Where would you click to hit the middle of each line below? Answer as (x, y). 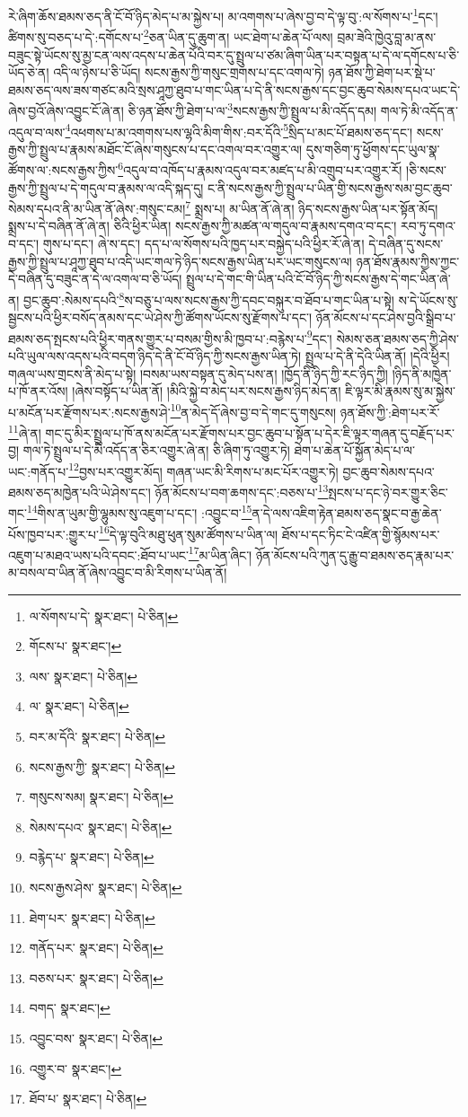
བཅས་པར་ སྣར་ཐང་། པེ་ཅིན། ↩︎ (96, 977)
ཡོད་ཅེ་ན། (29, 72)
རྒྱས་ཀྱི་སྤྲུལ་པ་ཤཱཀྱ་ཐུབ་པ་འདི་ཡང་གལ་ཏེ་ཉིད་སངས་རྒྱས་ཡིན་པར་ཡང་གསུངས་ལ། (180, 261)
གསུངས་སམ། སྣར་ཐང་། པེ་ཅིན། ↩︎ (101, 797)
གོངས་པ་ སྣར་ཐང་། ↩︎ (75, 646)
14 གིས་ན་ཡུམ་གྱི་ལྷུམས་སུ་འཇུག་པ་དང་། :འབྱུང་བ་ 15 (139, 511)
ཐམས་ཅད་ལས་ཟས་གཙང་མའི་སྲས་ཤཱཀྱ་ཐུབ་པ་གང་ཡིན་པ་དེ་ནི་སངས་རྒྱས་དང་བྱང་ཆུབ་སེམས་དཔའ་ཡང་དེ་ (234, 89)
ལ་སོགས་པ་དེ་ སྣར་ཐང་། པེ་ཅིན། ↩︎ (104, 616)
